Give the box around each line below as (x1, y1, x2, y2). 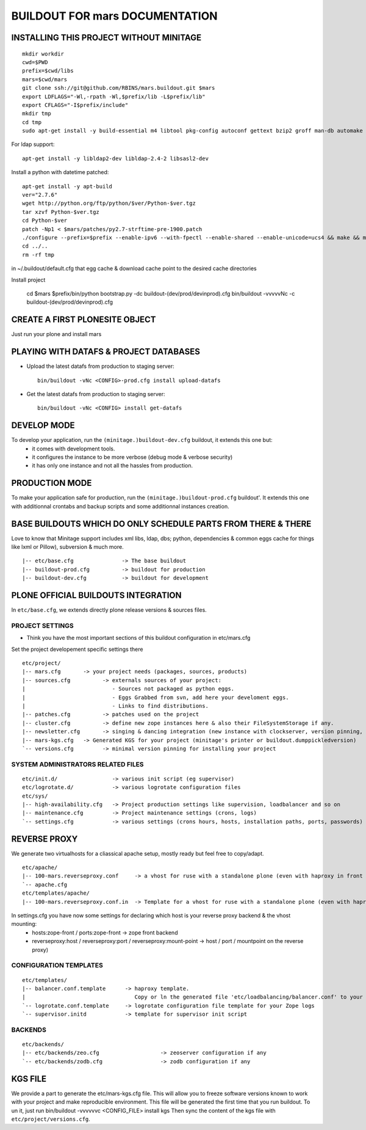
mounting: (11, 920, 37, 928)
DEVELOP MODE (11, 420, 76, 431)
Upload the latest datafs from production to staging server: (26, 362, 174, 370)
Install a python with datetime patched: (11, 169, 109, 176)
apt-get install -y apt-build (22, 183, 113, 189)
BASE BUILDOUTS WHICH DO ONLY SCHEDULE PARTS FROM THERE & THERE (11, 518, 312, 529)
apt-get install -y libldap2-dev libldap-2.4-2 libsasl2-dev (22, 155, 209, 162)
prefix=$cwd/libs (22, 67, 74, 75)
